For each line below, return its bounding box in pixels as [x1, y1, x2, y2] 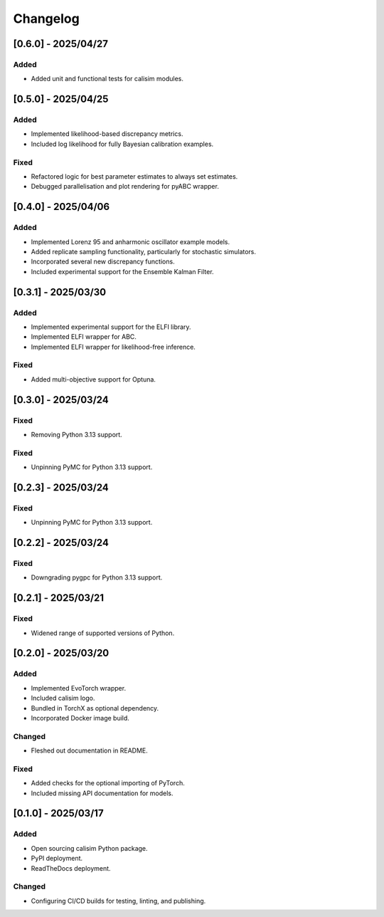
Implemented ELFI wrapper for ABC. [31, 332, 137, 341]
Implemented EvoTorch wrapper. [31, 683, 127, 692]
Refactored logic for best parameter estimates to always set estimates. [31, 172, 238, 181]
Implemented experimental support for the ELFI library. [31, 323, 191, 331]
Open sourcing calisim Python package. [31, 844, 149, 852]
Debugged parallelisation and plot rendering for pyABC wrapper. [31, 182, 220, 191]
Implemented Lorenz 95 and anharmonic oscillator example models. [31, 237, 230, 246]
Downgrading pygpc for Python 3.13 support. [31, 573, 163, 582]
